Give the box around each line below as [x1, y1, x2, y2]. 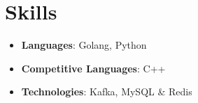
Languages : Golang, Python [21, 38, 147, 52]
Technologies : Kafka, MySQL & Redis [21, 84, 192, 99]
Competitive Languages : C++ [21, 61, 166, 75]
